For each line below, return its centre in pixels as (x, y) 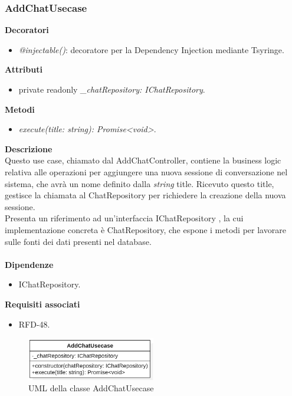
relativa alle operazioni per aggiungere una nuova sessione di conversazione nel (146, 171)
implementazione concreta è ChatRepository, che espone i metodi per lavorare (145, 229)
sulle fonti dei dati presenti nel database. (78, 241)
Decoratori (27, 30)
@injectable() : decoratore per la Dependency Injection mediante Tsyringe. (151, 49)
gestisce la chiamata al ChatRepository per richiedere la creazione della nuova (145, 195)
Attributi (24, 69)
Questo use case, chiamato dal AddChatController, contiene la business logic (143, 160)
